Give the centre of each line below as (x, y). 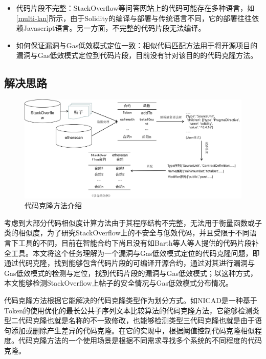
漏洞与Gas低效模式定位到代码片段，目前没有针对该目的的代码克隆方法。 (137, 55)
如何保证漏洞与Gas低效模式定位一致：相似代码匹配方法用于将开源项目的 (137, 45)
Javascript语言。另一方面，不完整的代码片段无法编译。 (114, 28)
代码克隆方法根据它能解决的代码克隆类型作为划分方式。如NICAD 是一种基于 (131, 300)
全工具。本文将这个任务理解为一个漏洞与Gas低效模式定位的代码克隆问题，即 (132, 253)
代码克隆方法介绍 (53, 205)
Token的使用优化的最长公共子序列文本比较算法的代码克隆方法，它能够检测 (128, 310)
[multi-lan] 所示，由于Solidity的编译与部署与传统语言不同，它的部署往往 (134, 18)
